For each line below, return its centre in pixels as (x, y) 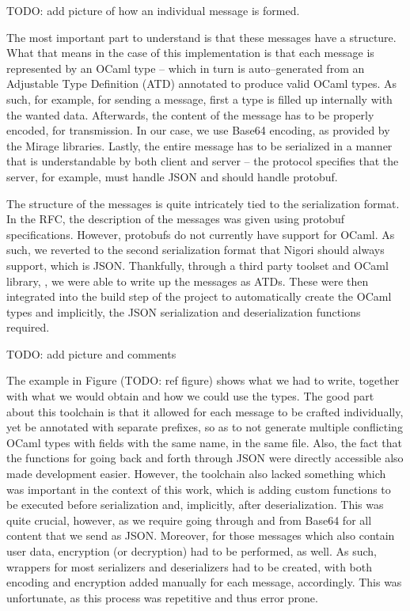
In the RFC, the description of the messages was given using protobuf (176, 219)
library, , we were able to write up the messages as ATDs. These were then (188, 281)
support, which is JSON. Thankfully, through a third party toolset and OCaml (197, 265)
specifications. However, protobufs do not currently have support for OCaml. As (201, 234)
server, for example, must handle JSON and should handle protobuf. (172, 176)
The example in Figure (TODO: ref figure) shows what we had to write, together (203, 380)
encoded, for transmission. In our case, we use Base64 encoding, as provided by (198, 130)
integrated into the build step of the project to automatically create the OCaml (199, 296)
